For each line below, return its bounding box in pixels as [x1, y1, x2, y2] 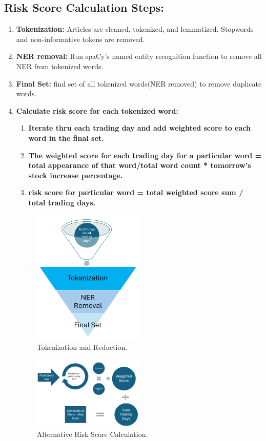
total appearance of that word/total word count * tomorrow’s [28, 160, 251, 171]
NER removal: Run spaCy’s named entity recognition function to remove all [16, 51, 262, 61]
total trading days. [28, 197, 95, 207]
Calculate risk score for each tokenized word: [16, 105, 178, 116]
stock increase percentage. [28, 170, 123, 180]
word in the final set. [28, 132, 104, 143]
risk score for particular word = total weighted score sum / [28, 187, 243, 198]
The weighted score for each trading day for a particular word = [28, 150, 262, 160]
